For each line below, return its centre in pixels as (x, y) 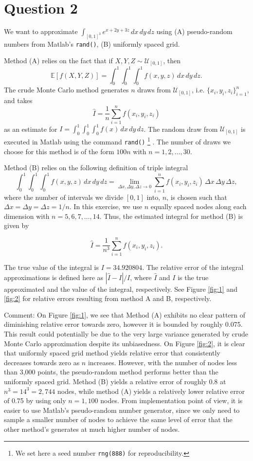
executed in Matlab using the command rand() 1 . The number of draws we (117, 141)
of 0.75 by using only (35, 400)
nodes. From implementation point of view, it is (172, 400)
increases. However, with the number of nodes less (163, 362)
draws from (154, 90)
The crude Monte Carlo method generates (66, 90)
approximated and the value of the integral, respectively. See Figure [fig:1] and (121, 289)
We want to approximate (41, 31)
